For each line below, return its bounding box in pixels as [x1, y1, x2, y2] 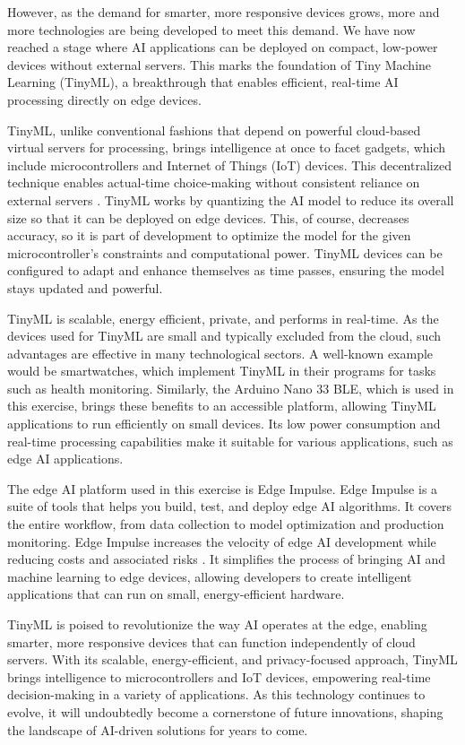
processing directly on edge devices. [7, 90, 202, 108]
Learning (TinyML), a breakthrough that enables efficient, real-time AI [7, 73, 399, 91]
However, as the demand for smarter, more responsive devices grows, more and [7, 3, 440, 21]
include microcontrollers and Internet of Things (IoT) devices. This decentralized [7, 155, 452, 174]
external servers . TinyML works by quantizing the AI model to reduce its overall [7, 190, 454, 209]
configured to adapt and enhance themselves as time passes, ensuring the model [7, 261, 444, 280]
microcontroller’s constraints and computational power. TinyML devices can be [7, 243, 443, 262]
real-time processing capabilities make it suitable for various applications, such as [7, 431, 453, 450]
